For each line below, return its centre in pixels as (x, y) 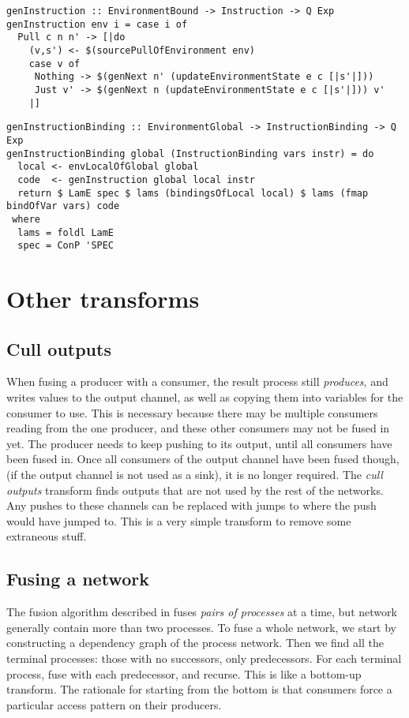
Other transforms (103, 298)
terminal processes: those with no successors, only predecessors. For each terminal (204, 658)
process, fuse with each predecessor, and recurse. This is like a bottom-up (184, 673)
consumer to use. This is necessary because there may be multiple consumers (192, 412)
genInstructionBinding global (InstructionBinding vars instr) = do (190, 153)
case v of (54, 64)
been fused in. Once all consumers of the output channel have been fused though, (203, 459)
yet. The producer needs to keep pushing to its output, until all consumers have (199, 443)
